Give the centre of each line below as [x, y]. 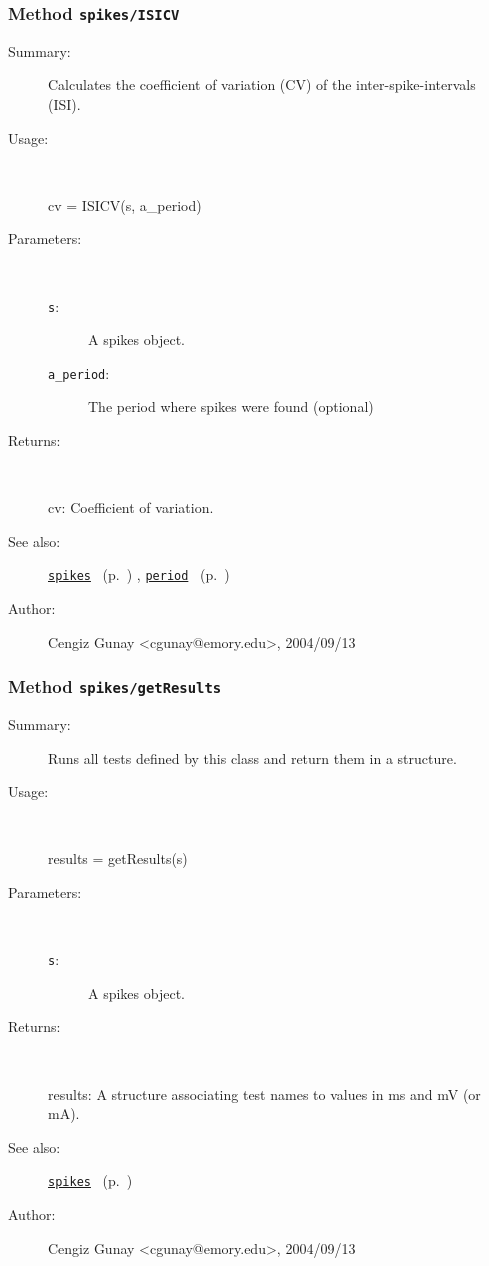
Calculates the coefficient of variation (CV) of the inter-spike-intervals [262, 84]
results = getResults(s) [118, 858]
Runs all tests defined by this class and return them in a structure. [252, 757]
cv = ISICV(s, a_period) [125, 204]
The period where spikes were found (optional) [231, 406]
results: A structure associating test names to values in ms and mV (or [264, 1093]
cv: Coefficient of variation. [131, 507]
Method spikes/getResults [115, 686]
